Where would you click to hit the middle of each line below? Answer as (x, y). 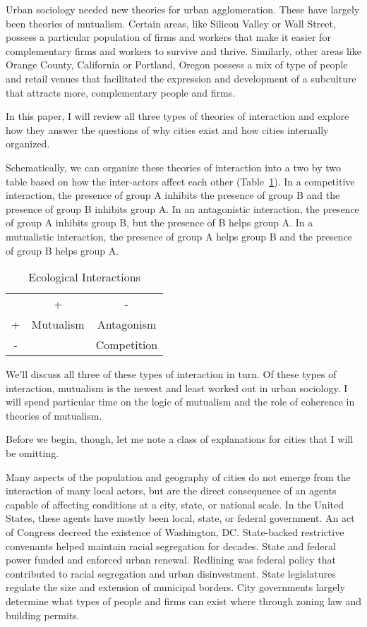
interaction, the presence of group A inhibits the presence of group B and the (173, 195)
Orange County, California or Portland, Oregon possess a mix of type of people (177, 65)
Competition (127, 345)
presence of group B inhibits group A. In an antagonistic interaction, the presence (182, 208)
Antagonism (127, 324)
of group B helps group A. (62, 250)
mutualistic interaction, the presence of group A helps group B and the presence (179, 236)
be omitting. (32, 453)
